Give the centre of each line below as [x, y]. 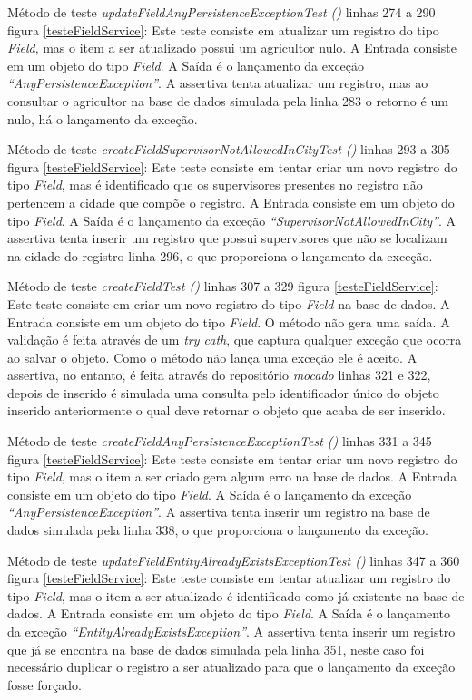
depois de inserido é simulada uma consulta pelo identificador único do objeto [223, 392]
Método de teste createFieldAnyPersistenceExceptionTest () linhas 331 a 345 [220, 441]
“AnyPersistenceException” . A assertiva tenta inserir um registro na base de [219, 512]
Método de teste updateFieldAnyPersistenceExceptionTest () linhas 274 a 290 [221, 12]
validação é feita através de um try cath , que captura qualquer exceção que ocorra [235, 340]
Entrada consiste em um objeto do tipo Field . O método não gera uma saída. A [229, 321]
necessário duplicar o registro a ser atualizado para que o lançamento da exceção [231, 667]
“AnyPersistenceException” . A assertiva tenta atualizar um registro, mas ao [218, 83]
